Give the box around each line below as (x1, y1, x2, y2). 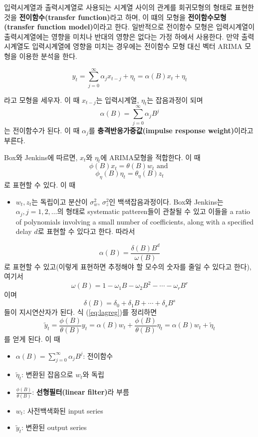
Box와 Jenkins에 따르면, (4, 152, 78, 162)
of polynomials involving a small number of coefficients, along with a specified (15, 216, 254, 226)
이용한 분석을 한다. (19, 50, 77, 61)
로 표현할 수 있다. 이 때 (4, 180, 76, 190)
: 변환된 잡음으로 (21, 369, 73, 380)
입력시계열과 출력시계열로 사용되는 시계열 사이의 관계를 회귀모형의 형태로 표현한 (4, 2, 254, 12)
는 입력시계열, (96, 94, 139, 105)
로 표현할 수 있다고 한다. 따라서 (37, 226, 135, 236)
